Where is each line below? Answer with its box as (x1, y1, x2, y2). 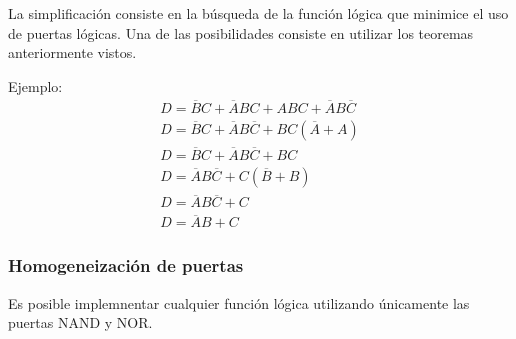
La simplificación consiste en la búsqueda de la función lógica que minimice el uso (8, 3, 509, 23)
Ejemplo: (8, 75, 63, 96)
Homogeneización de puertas (8, 253, 244, 278)
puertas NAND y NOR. (8, 312, 153, 333)
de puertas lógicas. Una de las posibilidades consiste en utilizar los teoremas (8, 22, 474, 43)
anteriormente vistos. (8, 42, 137, 63)
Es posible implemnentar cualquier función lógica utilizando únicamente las (8, 292, 470, 313)
